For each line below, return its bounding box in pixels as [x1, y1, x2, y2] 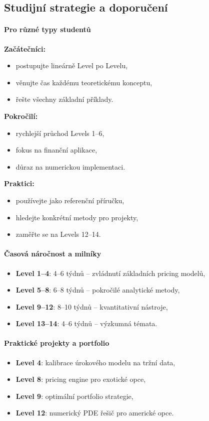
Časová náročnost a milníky [4, 248, 101, 259]
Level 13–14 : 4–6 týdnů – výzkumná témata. [15, 318, 157, 329]
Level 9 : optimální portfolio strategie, [15, 390, 133, 401]
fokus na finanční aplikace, [15, 145, 97, 155]
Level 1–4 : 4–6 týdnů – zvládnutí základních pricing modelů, [15, 267, 205, 278]
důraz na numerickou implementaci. [15, 161, 125, 172]
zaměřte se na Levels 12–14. [15, 229, 101, 239]
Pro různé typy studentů [4, 24, 91, 35]
